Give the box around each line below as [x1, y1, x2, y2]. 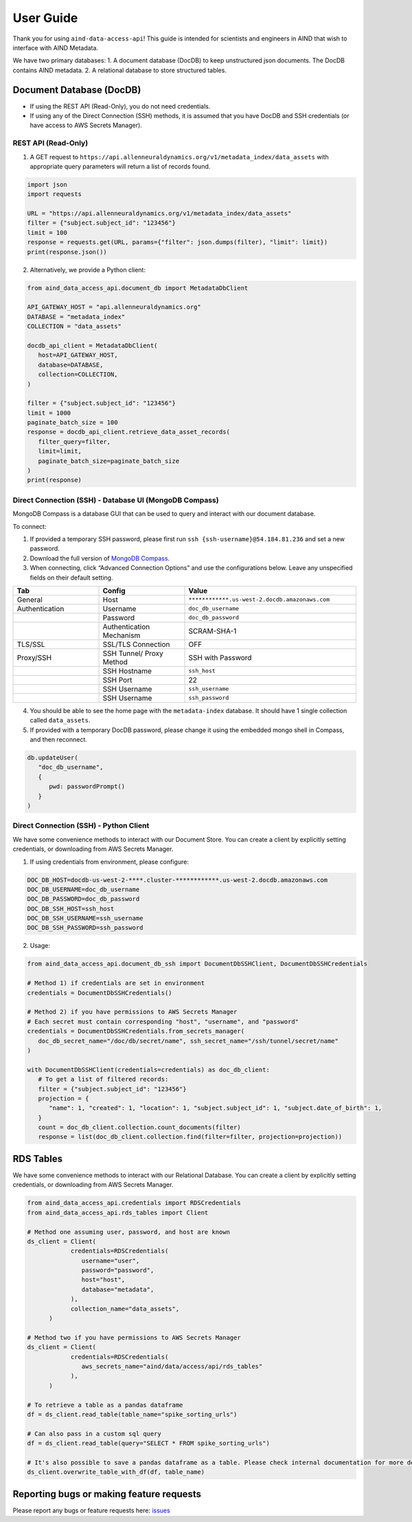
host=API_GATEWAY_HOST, [38, 351, 118, 359]
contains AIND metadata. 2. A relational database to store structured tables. [12, 66, 227, 74]
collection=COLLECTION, [38, 371, 118, 378]
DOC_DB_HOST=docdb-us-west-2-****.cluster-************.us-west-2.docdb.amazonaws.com [27, 876, 328, 884]
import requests [27, 190, 82, 198]
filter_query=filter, [38, 438, 111, 446]
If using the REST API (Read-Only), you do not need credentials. [30, 102, 211, 110]
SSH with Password [188, 652, 252, 662]
